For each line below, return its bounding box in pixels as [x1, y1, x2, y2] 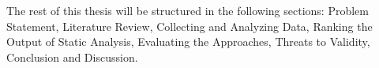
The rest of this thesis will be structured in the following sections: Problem [6, 2, 369, 18]
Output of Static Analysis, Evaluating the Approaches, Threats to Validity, [6, 33, 370, 50]
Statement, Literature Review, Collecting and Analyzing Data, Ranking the [6, 17, 373, 34]
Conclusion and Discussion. [6, 48, 138, 65]
